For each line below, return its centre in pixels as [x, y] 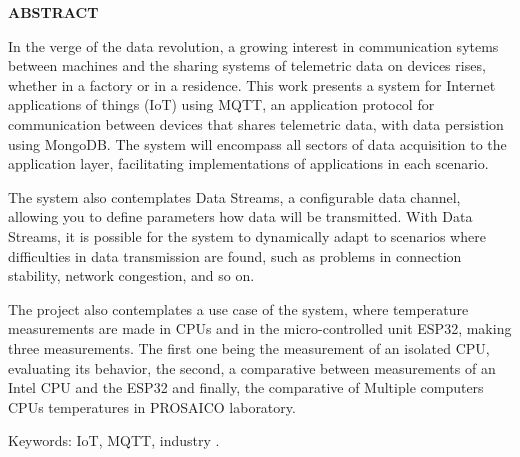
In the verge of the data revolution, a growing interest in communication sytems [253, 45]
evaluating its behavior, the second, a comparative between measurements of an [252, 367]
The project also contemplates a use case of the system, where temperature [238, 308]
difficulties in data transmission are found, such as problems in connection [235, 255]
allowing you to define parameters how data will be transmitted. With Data [240, 216]
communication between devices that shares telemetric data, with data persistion [256, 123]
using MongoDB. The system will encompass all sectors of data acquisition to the [257, 143]
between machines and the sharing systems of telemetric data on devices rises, [247, 65]
